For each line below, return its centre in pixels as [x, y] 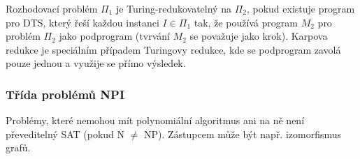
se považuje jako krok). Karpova [259, 36]
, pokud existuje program [301, 8]
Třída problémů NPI [65, 94]
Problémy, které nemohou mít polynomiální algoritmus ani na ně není [155, 120]
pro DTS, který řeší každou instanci [82, 22]
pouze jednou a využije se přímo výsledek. [96, 63]
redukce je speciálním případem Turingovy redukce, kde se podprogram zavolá [173, 49]
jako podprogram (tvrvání [114, 36]
